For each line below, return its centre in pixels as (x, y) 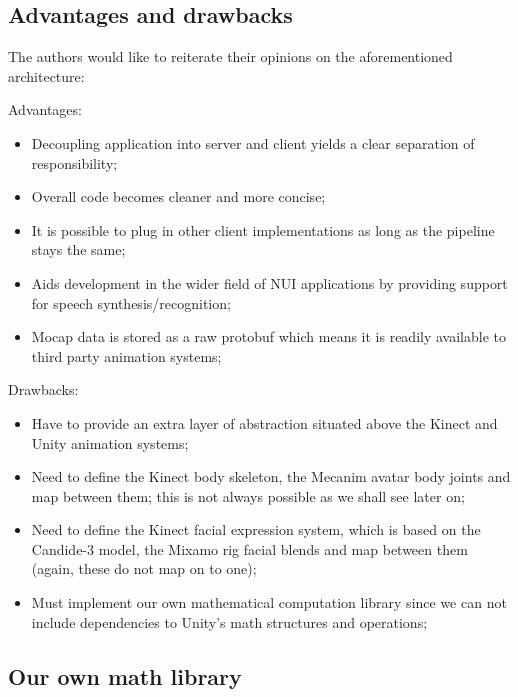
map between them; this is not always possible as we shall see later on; (248, 495)
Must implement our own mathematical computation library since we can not (269, 602)
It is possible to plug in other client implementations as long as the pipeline (263, 229)
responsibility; (74, 162)
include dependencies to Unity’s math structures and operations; (229, 621)
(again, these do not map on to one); (144, 568)
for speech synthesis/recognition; (131, 302)
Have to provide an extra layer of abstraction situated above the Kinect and (264, 422)
